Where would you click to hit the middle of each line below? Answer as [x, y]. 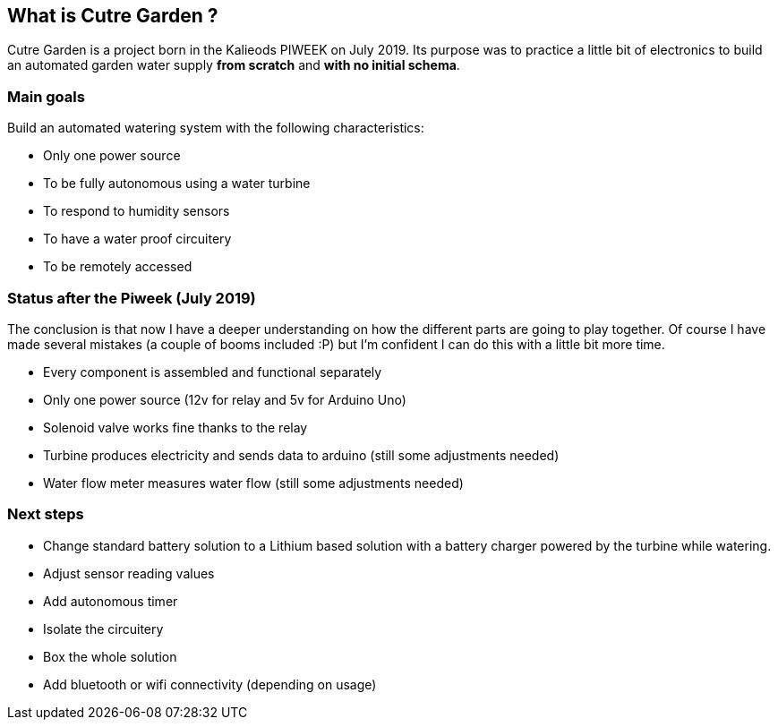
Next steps [46, 514]
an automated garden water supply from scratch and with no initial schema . [234, 65]
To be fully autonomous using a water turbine [177, 184]
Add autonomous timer [111, 601]
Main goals [46, 96]
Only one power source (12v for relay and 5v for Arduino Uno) [225, 399]
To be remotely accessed [118, 267]
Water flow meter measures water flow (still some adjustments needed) [253, 483]
